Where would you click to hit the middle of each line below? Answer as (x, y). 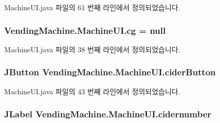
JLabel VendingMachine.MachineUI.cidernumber (108, 114)
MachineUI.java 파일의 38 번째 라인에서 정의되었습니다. (92, 49)
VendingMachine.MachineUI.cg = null (85, 30)
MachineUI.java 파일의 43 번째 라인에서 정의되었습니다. (92, 91)
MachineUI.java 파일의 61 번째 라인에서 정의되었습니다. (92, 7)
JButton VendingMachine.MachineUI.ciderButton (110, 72)
